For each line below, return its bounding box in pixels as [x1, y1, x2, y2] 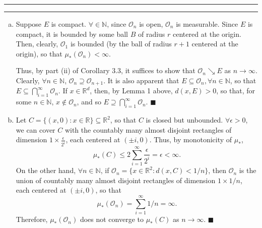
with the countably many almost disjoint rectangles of [64, 124, 232, 135]
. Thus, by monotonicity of [149, 134, 232, 145]
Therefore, [16, 214, 48, 224]
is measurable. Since [176, 19, 238, 29]
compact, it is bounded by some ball [16, 28, 128, 39]
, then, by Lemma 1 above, [90, 85, 173, 96]
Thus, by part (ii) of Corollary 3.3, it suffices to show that [16, 65, 195, 76]
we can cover [16, 124, 55, 135]
